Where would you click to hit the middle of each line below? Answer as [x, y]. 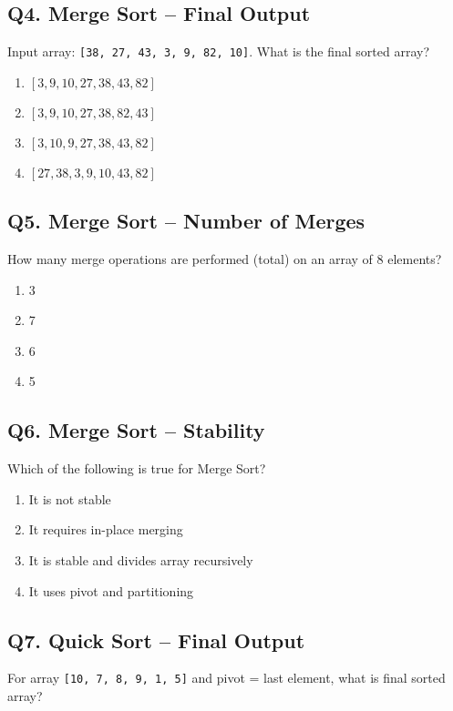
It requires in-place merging [106, 529]
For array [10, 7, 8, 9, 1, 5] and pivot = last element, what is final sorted [226, 678]
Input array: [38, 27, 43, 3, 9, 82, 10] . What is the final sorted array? [219, 51]
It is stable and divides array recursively [141, 560]
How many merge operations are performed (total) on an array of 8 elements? [225, 259]
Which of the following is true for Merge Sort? [137, 468]
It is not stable [70, 498]
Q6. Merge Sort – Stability [136, 430]
